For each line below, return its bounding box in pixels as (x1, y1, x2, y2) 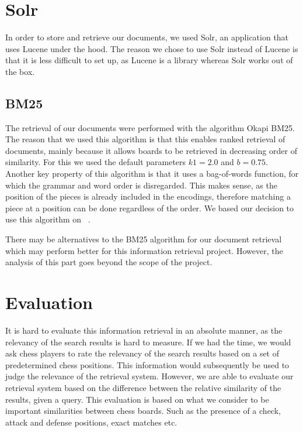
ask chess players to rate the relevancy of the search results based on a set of (5, 347, 280, 359)
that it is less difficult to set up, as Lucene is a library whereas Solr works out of (5, 54, 293, 66)
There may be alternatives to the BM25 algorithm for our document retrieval (5, 233, 282, 245)
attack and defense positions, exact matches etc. (5, 416, 177, 428)
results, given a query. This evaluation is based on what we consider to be (5, 393, 269, 405)
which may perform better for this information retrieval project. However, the (5, 244, 283, 256)
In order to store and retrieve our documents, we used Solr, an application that (5, 31, 289, 43)
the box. (5, 65, 35, 77)
